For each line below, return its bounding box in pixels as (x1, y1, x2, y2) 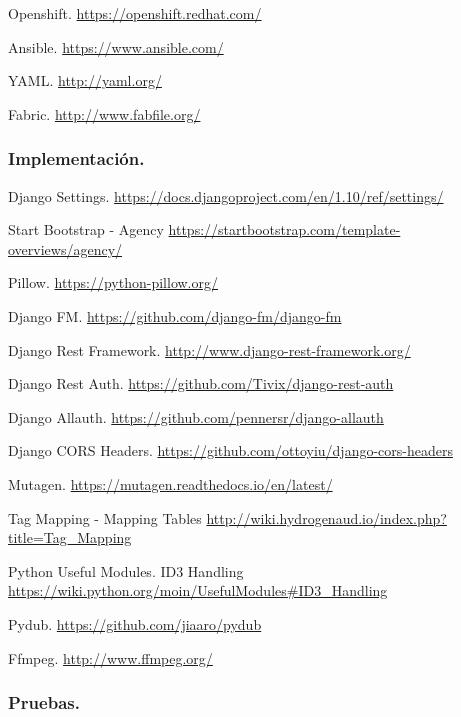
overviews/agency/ (8, 238, 123, 259)
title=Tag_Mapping (8, 527, 132, 548)
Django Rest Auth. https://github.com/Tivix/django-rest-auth (8, 373, 394, 394)
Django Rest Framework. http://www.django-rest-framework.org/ (8, 339, 411, 360)
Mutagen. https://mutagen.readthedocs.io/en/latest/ (8, 473, 333, 494)
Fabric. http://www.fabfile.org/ (8, 103, 201, 124)
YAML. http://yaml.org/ (8, 70, 162, 91)
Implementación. (8, 146, 145, 171)
